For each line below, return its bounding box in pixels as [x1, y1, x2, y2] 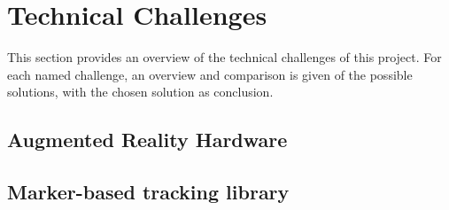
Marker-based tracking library [7, 178, 290, 206]
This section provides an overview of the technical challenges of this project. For [7, 48, 442, 66]
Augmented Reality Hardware [7, 126, 288, 153]
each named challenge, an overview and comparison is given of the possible [7, 65, 413, 83]
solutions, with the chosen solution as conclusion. [7, 82, 274, 101]
